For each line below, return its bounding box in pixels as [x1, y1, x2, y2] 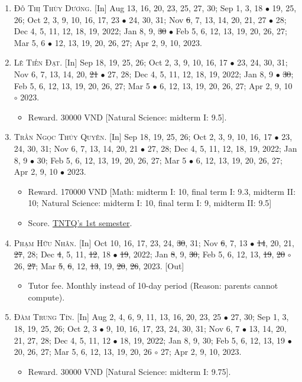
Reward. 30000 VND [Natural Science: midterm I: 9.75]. [28, 365, 231, 377]
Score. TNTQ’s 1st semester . [28, 216, 132, 228]
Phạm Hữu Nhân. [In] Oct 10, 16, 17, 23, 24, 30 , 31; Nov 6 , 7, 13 [14, 236, 248, 249]
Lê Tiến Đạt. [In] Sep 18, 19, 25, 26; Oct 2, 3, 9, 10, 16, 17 [14, 56, 228, 68]
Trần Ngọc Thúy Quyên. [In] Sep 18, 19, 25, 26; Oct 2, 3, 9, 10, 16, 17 [14, 130, 272, 143]
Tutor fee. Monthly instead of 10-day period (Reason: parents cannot [28, 279, 278, 292]
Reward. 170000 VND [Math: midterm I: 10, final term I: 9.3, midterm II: [28, 185, 296, 197]
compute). [28, 290, 65, 303]
